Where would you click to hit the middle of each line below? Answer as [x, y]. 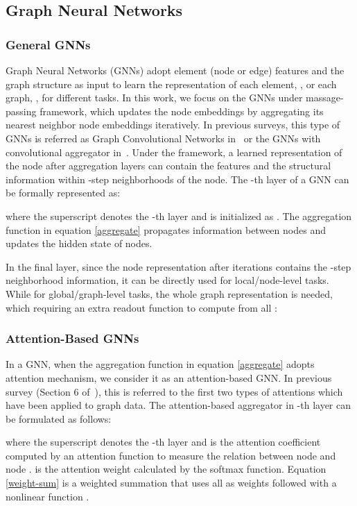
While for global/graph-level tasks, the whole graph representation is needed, [169, 293]
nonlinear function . [47, 496]
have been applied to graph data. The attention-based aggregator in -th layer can [178, 405]
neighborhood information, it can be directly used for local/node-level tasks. [167, 280]
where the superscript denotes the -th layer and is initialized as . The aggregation [179, 216]
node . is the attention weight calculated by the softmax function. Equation [166, 469]
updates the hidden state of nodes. [79, 243]
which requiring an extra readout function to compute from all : [141, 307]
